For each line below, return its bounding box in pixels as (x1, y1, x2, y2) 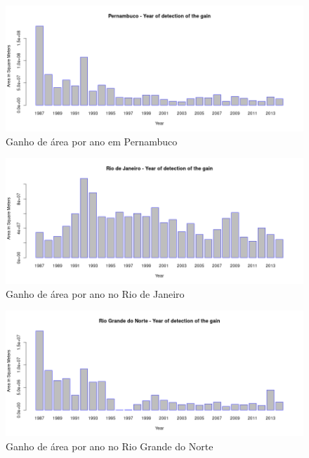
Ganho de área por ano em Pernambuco (6, 133, 178, 148)
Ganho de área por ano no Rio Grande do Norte (6, 439, 213, 454)
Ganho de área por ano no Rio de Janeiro (6, 286, 185, 301)
